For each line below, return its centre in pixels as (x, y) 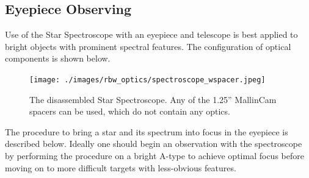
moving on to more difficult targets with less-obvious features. (121, 167)
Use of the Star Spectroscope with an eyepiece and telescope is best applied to (151, 34)
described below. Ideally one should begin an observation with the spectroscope (154, 144)
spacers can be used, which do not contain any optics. (130, 111)
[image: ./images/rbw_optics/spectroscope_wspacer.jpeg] (147, 80)
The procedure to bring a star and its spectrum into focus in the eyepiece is (147, 131)
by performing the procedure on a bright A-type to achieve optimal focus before (154, 156)
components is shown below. (58, 58)
